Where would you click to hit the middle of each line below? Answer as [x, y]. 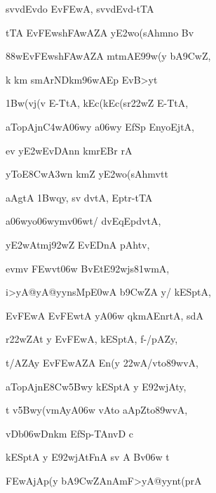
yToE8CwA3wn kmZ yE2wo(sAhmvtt [87, 174]
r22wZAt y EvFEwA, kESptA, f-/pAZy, [92, 339]
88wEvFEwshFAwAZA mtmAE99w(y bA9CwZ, [108, 56]
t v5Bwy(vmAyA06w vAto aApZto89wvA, [97, 410]
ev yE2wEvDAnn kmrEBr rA [69, 150]
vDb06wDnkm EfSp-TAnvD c [70, 433]
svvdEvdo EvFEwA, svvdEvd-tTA [80, 8]
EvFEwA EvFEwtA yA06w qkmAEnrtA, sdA [104, 315]
